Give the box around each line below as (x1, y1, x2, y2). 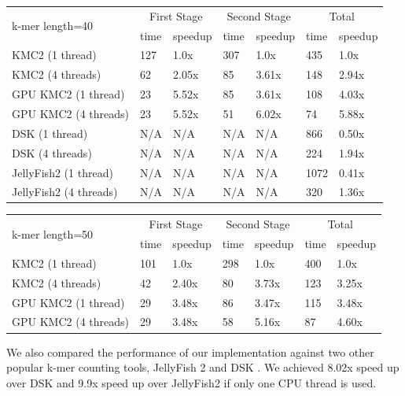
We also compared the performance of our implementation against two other (6, 343, 374, 360)
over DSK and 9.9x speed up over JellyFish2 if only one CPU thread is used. (6, 374, 377, 390)
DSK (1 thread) (12, 124, 88, 141)
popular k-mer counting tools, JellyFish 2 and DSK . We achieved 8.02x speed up (6, 359, 399, 376)
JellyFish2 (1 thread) (12, 164, 113, 180)
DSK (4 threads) (12, 144, 92, 161)
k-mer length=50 (12, 225, 94, 242)
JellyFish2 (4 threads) (12, 183, 118, 200)
